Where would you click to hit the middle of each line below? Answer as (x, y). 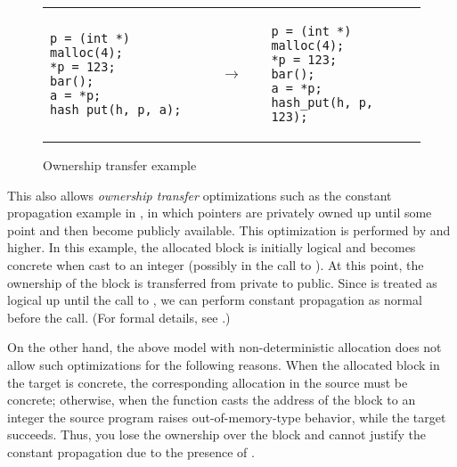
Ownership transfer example (120, 165)
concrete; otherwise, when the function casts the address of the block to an (212, 400)
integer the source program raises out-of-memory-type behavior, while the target (227, 417)
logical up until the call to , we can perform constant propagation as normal (215, 300)
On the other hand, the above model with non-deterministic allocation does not (224, 347)
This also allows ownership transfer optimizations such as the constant (200, 195)
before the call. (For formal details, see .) (119, 317)
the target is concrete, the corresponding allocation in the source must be (208, 382)
